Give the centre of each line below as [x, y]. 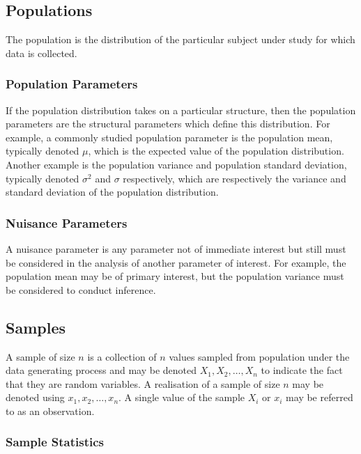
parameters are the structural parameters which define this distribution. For [168, 124]
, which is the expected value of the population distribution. [216, 151]
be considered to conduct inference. [81, 289]
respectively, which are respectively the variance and [235, 178]
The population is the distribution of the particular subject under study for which [180, 39]
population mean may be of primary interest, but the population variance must [175, 276]
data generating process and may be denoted [101, 370]
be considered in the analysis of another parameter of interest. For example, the [176, 262]
